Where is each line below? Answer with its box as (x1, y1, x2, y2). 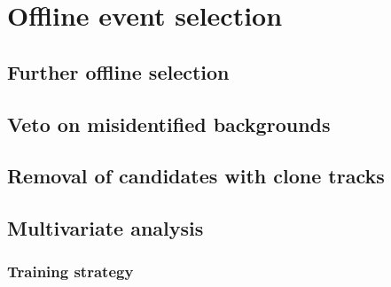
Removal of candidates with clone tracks (7, 162, 385, 190)
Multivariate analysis (7, 214, 204, 242)
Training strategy (7, 260, 134, 283)
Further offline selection (7, 58, 230, 85)
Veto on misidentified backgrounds (7, 110, 331, 137)
